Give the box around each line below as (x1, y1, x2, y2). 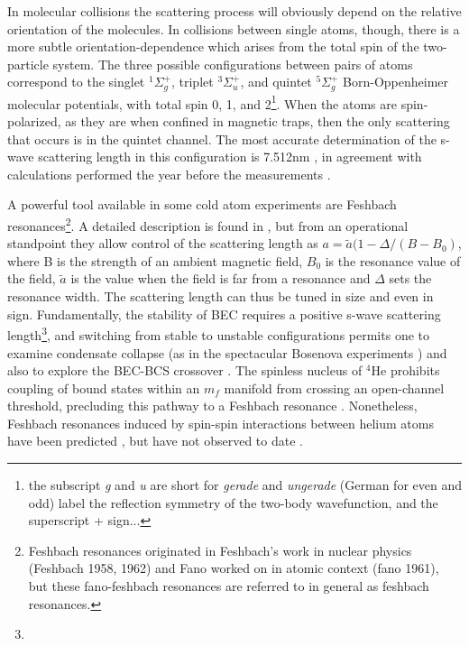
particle (7, 54, 49, 73)
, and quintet (240, 72, 312, 91)
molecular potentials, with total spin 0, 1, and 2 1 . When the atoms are (7, 91, 397, 113)
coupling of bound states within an (7, 378, 200, 397)
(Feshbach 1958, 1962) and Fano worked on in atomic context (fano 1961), (28, 558, 439, 577)
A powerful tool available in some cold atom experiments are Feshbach (7, 195, 397, 214)
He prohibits (371, 361, 440, 380)
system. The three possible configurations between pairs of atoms (52, 54, 413, 73)
